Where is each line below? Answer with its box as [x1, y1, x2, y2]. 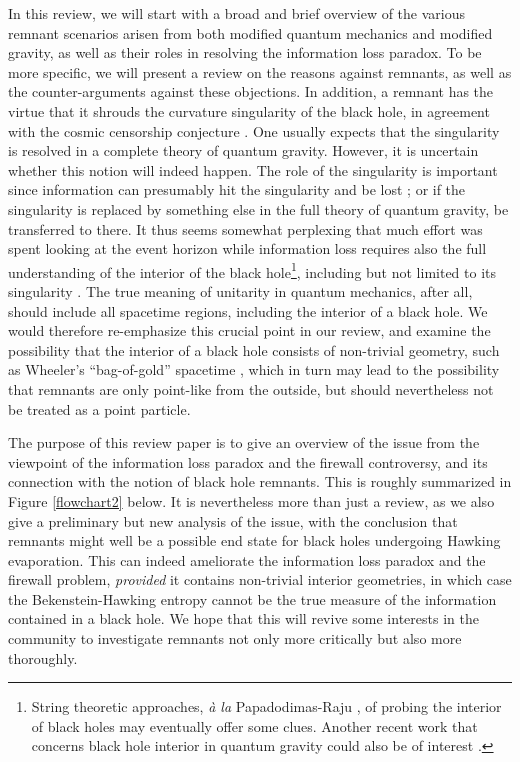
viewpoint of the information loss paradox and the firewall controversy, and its [8, 451, 488, 472]
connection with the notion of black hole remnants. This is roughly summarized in [8, 471, 512, 492]
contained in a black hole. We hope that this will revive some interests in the [8, 608, 479, 629]
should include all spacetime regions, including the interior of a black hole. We [8, 300, 488, 321]
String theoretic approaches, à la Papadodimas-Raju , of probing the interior [31, 696, 502, 717]
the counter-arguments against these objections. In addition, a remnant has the [8, 81, 494, 102]
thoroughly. [8, 647, 78, 668]
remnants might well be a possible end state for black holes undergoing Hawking [8, 530, 501, 551]
